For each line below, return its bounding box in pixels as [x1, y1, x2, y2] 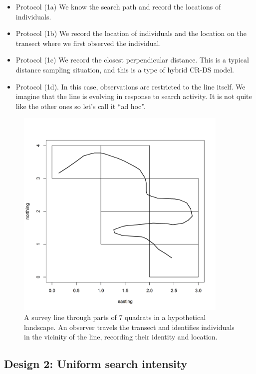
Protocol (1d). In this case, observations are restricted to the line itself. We [15, 81, 246, 91]
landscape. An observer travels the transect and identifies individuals [24, 321, 235, 332]
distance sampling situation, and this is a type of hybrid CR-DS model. [15, 64, 234, 74]
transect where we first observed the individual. [15, 37, 161, 48]
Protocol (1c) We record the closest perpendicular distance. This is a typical [15, 54, 249, 65]
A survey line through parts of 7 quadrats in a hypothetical [24, 311, 206, 322]
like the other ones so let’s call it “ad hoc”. [15, 100, 146, 111]
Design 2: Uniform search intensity [4, 356, 188, 371]
